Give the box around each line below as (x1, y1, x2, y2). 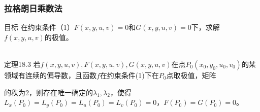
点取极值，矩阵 (166, 70, 216, 80)
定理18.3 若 (4, 59, 41, 69)
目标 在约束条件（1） (4, 22, 74, 32)
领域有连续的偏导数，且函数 (4, 70, 96, 80)
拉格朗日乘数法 (4, 2, 62, 14)
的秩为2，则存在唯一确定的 (4, 87, 93, 97)
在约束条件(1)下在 (100, 70, 159, 80)
